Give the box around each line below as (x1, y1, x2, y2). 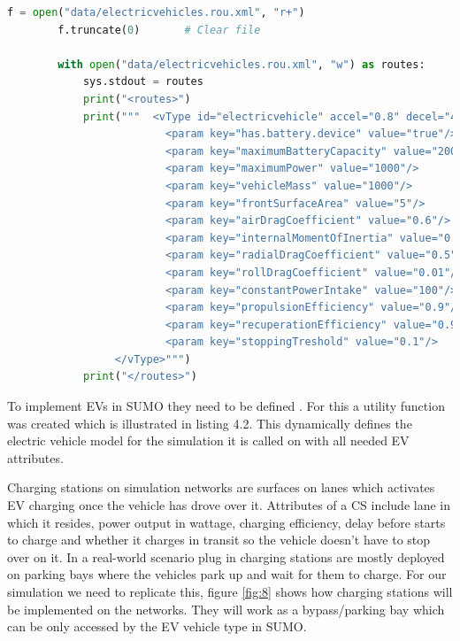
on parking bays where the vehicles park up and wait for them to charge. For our (7, 565, 447, 583)
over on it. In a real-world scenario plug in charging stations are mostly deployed (7, 547, 445, 566)
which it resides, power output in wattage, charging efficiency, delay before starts (7, 513, 446, 531)
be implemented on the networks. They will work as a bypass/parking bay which (7, 599, 445, 618)
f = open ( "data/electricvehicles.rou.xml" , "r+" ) (7, 6, 305, 19)
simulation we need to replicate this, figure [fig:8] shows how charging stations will (7, 583, 453, 600)
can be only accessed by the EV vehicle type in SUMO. (7, 617, 307, 636)
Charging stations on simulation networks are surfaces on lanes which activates (7, 478, 435, 497)
